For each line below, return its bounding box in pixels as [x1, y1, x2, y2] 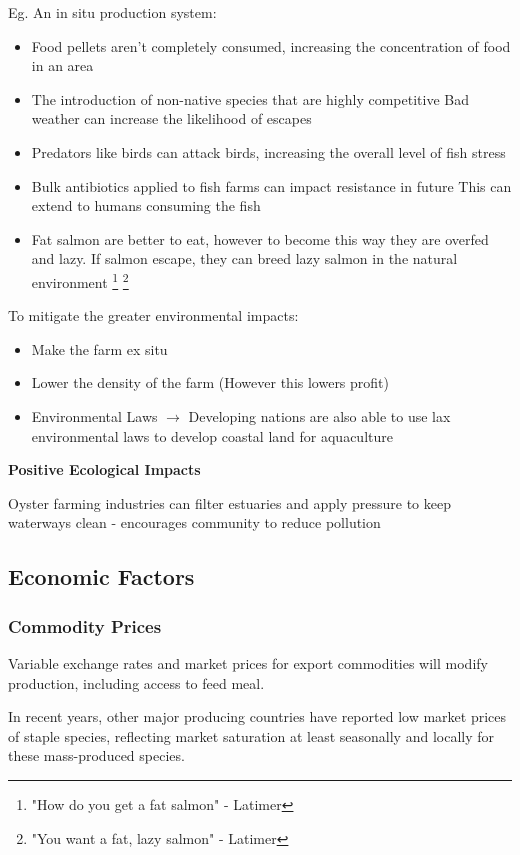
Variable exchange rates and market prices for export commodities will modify [8, 652, 488, 673]
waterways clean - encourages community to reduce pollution [8, 512, 381, 533]
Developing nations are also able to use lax [188, 405, 451, 426]
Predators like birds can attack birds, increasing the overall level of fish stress [31, 141, 506, 162]
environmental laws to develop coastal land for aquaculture [31, 425, 393, 446]
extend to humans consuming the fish [31, 195, 261, 216]
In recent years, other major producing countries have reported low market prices [8, 706, 506, 727]
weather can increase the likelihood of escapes [31, 108, 312, 129]
